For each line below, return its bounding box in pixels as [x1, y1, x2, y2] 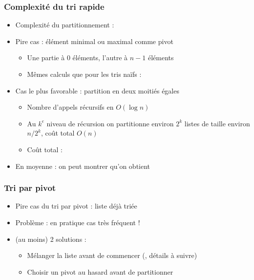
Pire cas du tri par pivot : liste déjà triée [15, 201, 137, 211]
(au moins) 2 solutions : [15, 233, 86, 244]
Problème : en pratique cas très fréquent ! [15, 217, 140, 227]
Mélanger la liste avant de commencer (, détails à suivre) [27, 250, 197, 260]
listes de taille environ [184, 118, 250, 128]
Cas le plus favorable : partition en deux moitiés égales [15, 85, 179, 95]
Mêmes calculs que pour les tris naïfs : [27, 69, 142, 79]
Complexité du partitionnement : [15, 20, 114, 30]
